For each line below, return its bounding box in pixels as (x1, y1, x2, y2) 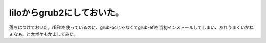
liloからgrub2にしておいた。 (9, 7, 124, 18)
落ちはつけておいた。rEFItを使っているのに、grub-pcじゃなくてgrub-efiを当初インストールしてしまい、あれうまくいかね (9, 24, 254, 30)
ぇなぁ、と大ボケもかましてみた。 (9, 31, 78, 37)
